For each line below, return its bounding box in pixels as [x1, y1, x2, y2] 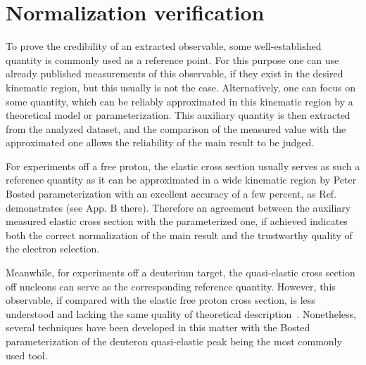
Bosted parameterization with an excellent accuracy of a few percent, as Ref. [6, 186, 337, 201]
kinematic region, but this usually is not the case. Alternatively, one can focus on [6, 79, 356, 94]
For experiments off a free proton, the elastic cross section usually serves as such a [6, 158, 360, 173]
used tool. [6, 347, 48, 362]
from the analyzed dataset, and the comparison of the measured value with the [6, 121, 346, 136]
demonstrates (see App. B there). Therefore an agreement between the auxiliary [6, 200, 351, 214]
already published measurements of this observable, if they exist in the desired [6, 66, 343, 81]
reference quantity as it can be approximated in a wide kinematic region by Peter [6, 172, 357, 187]
